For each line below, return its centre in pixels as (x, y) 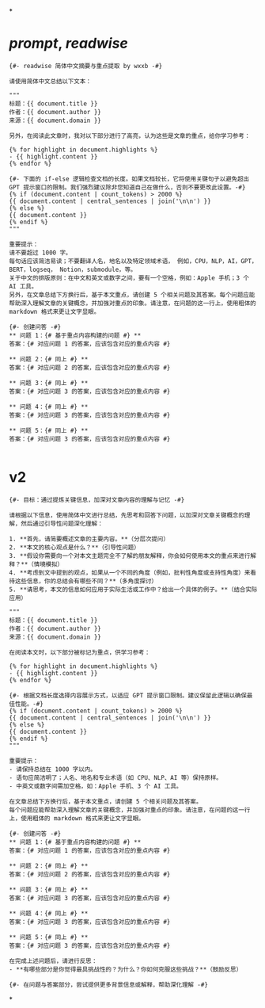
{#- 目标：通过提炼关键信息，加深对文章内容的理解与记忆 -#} (97, 500)
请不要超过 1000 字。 (40, 253)
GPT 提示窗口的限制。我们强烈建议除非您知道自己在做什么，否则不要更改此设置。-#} (127, 187)
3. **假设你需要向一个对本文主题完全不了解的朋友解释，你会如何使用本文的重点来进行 (130, 556)
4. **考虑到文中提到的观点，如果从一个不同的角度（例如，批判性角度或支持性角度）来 (130, 573)
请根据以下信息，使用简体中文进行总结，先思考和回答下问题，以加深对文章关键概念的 (127, 515)
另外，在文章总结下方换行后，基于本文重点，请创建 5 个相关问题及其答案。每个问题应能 (132, 295)
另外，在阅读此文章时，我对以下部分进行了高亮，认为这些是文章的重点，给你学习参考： (130, 136)
